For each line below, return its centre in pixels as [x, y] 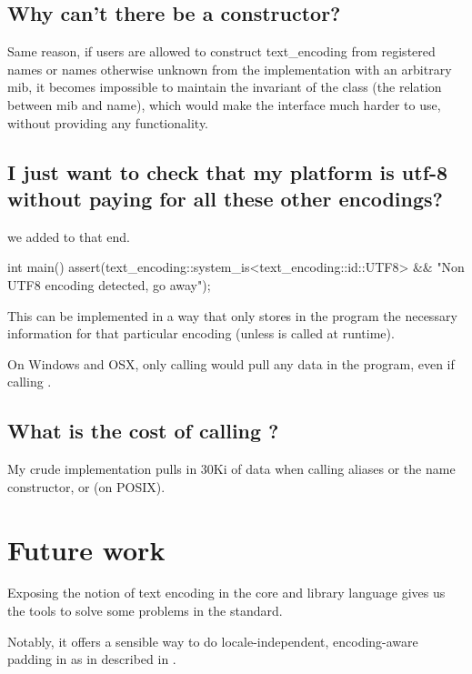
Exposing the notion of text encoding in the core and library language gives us [226, 593]
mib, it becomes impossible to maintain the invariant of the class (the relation [225, 87]
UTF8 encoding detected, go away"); [109, 284]
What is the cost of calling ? [143, 431]
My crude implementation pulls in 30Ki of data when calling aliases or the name [231, 469]
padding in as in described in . [92, 659]
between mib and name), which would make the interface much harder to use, [224, 104]
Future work [86, 549]
